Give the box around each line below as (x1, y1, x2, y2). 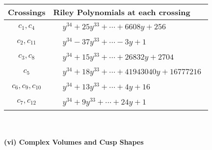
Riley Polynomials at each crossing (53, 6, 190, 18)
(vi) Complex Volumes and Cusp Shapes (4, 137, 144, 147)
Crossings (8, 6, 46, 18)
